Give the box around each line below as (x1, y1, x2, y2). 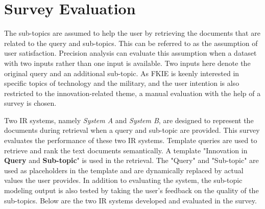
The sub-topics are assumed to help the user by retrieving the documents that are (4, 28, 260, 38)
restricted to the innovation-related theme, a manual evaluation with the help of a (4, 87, 261, 98)
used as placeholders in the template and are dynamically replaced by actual (4, 165, 244, 175)
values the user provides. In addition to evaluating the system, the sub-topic (4, 175, 243, 185)
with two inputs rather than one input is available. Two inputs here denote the (4, 57, 251, 68)
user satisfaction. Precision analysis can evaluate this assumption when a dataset (4, 48, 257, 58)
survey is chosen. (4, 98, 57, 108)
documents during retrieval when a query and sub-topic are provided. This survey (4, 125, 260, 135)
